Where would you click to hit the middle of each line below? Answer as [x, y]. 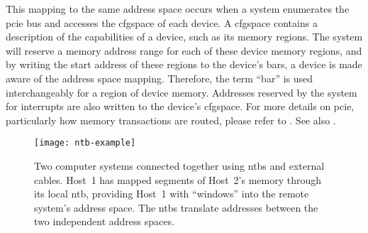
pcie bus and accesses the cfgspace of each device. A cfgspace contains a [162, 22]
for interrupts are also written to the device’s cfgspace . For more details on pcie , [180, 106]
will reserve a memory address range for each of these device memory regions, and [184, 50]
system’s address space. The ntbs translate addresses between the [176, 207]
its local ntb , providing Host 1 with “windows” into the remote [172, 194]
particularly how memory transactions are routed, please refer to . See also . [171, 120]
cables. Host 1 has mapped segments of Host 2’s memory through [178, 179]
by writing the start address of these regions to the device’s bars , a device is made [184, 64]
